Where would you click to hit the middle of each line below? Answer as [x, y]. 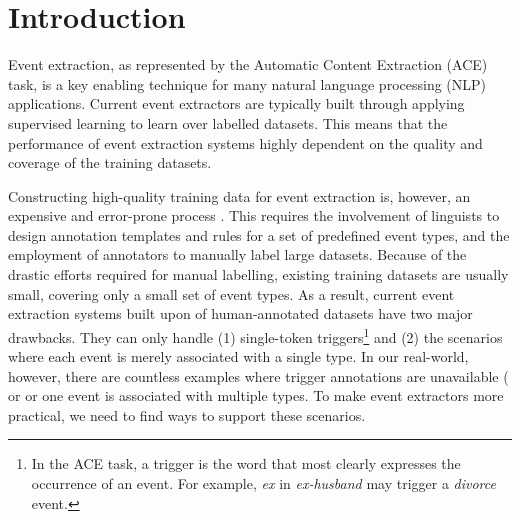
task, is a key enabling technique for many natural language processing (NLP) [247, 83]
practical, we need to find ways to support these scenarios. [187, 414]
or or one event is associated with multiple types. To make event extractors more [256, 395]
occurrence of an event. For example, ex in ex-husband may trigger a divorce [263, 483]
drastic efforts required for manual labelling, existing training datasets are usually [258, 274]
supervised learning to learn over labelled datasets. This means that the [228, 122]
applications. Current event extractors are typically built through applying [236, 103]
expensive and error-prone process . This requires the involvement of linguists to [254, 215]
